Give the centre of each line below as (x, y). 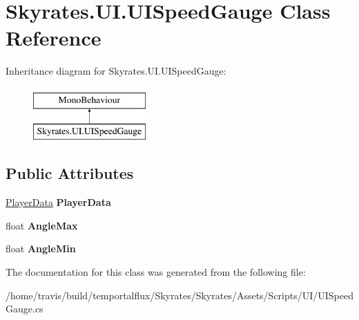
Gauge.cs (25, 309)
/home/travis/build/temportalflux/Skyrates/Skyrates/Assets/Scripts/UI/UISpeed (180, 295)
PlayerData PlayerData (58, 202)
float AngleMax (42, 225)
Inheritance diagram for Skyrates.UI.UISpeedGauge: (116, 71)
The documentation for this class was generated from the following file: (156, 272)
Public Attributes (70, 173)
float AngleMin (41, 248)
